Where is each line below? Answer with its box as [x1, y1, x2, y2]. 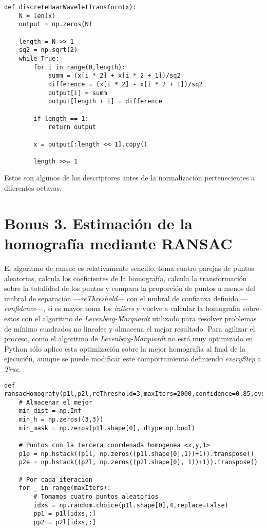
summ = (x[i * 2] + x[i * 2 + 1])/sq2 [48, 72, 181, 80]
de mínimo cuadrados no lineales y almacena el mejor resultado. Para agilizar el [4, 323, 255, 334]
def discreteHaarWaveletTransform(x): [4, 4, 137, 11]
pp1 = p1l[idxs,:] [33, 510, 96, 518]
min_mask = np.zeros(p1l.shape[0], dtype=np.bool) [18, 424, 196, 432]
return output [48, 123, 96, 131]
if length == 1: [33, 115, 89, 122]
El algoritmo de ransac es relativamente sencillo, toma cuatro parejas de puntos [4, 262, 254, 273]
